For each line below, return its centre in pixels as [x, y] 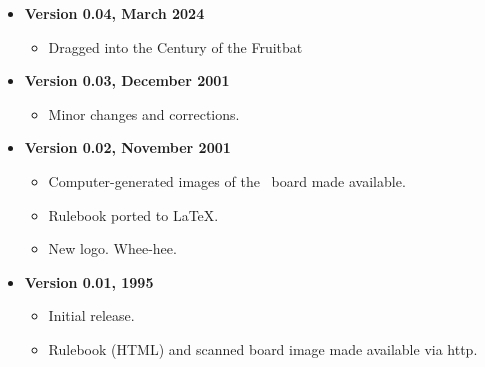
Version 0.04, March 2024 [114, 13]
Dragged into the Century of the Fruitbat [175, 46]
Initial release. [91, 315]
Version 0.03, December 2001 [127, 80]
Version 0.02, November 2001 [127, 147]
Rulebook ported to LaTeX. [133, 214]
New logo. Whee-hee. [112, 248]
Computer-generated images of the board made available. [227, 180]
